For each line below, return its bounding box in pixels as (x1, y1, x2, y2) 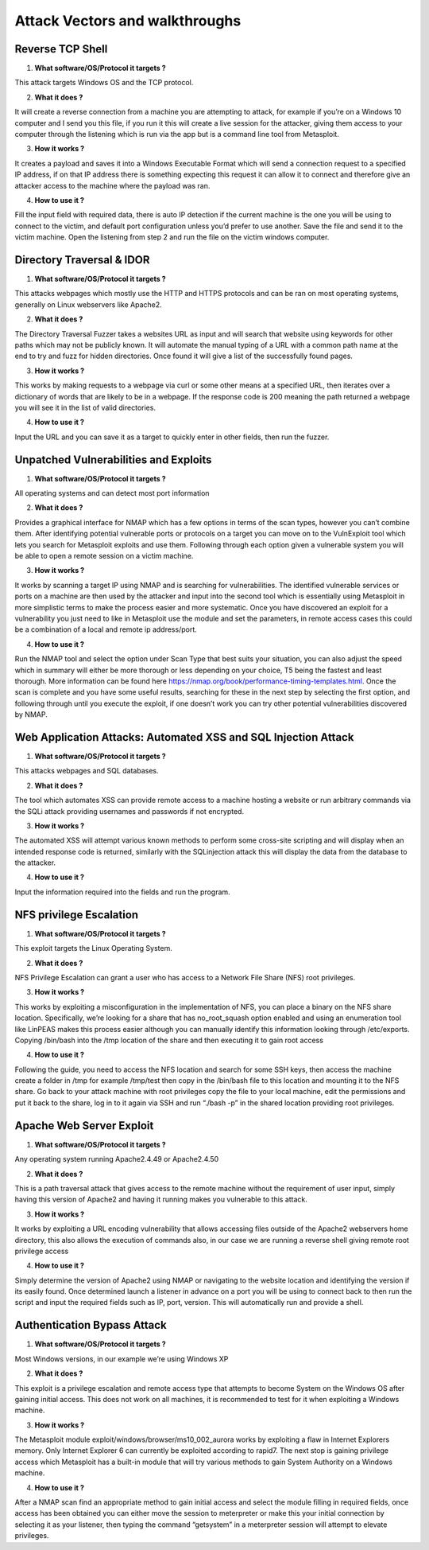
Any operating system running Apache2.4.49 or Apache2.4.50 (14, 1155, 219, 1164)
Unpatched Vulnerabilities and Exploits (14, 453, 212, 466)
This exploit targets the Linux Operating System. (14, 944, 172, 953)
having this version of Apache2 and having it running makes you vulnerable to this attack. (14, 1194, 307, 1205)
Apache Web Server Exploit (14, 1119, 154, 1132)
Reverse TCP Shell (14, 42, 108, 56)
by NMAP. (14, 710, 48, 719)
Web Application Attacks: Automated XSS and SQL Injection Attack (14, 730, 354, 744)
